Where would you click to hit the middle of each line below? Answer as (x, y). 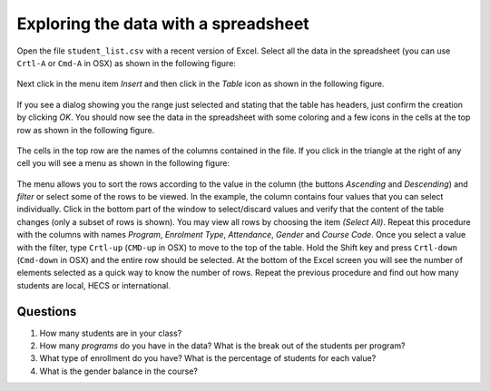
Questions (47, 312)
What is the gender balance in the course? (119, 371)
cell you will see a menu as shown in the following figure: (123, 163)
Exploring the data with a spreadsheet (163, 24)
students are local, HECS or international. (94, 285)
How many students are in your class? (111, 333)
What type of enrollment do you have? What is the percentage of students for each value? (208, 358)
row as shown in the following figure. (86, 130)
